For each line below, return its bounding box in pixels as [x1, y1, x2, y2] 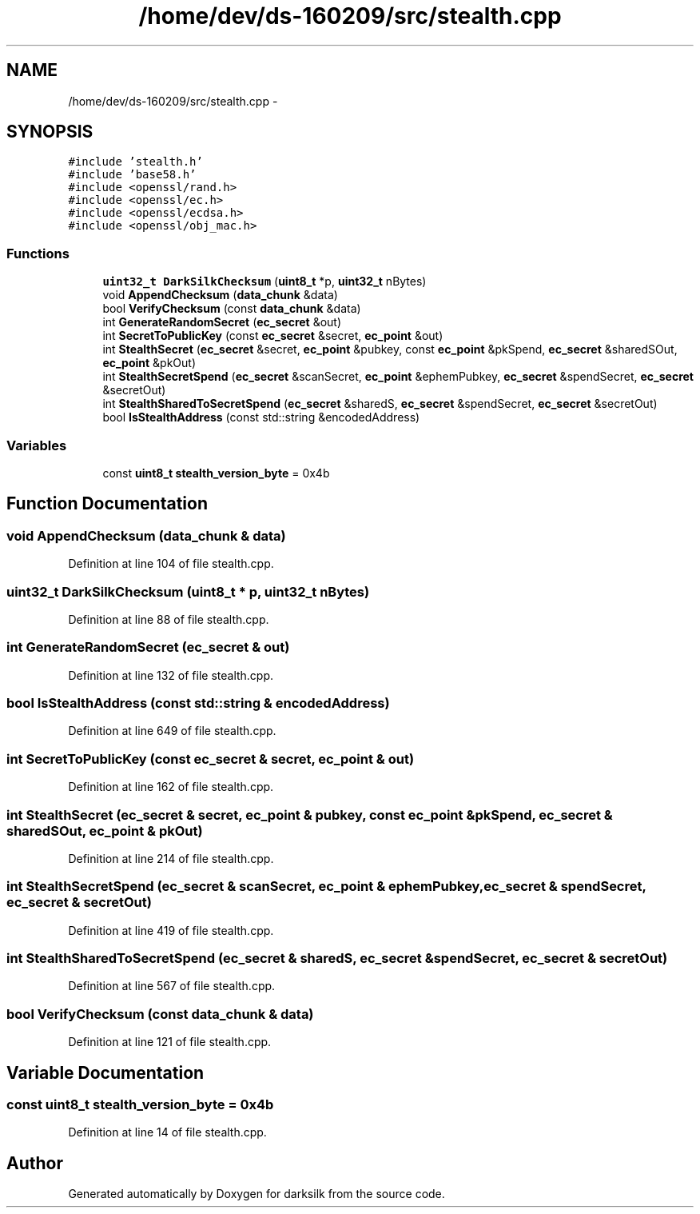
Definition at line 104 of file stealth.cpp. [68, 557, 274, 571]
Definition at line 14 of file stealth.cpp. [68, 1125, 267, 1140]
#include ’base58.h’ [68, 168, 197, 182]
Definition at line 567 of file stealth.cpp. [68, 979, 276, 993]
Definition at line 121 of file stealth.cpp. [68, 1035, 272, 1049]
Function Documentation [6, 493, 208, 514]
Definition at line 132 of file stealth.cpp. [68, 668, 274, 682]
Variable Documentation [6, 1062, 205, 1083]
